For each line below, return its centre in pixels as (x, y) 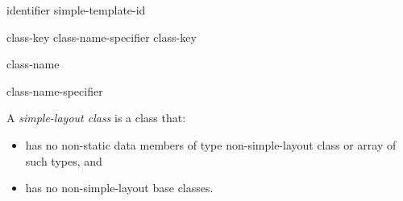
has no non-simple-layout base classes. (119, 188)
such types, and (64, 160)
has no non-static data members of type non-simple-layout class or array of (211, 144)
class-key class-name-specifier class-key (102, 37)
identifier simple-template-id (76, 10)
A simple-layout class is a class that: (96, 118)
